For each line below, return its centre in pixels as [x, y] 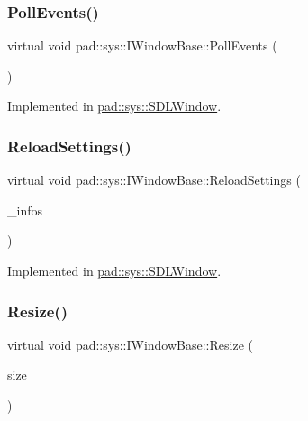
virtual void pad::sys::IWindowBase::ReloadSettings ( [154, 180]
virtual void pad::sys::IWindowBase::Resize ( [130, 344]
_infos [25, 210]
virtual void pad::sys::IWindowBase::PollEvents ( [142, 46]
